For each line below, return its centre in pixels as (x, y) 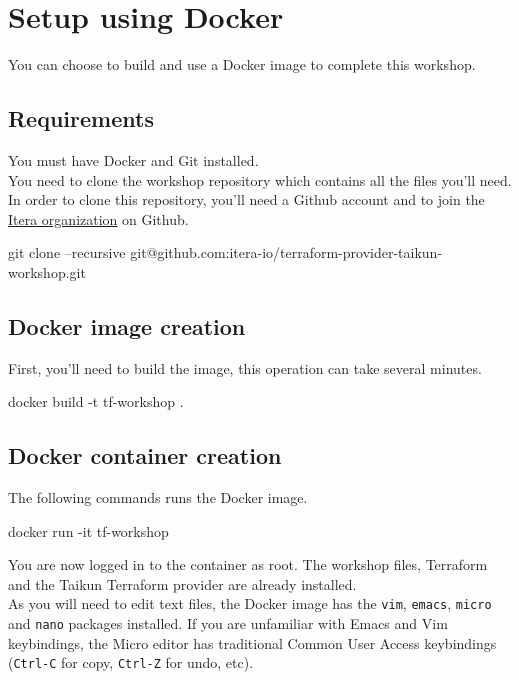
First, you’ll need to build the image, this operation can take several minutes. (245, 367)
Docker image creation (127, 325)
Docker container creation (145, 455)
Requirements (81, 118)
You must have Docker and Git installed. (133, 159)
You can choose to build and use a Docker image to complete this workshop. (242, 64)
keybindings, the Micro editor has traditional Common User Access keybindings (252, 642)
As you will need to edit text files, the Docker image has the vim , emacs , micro (250, 603)
